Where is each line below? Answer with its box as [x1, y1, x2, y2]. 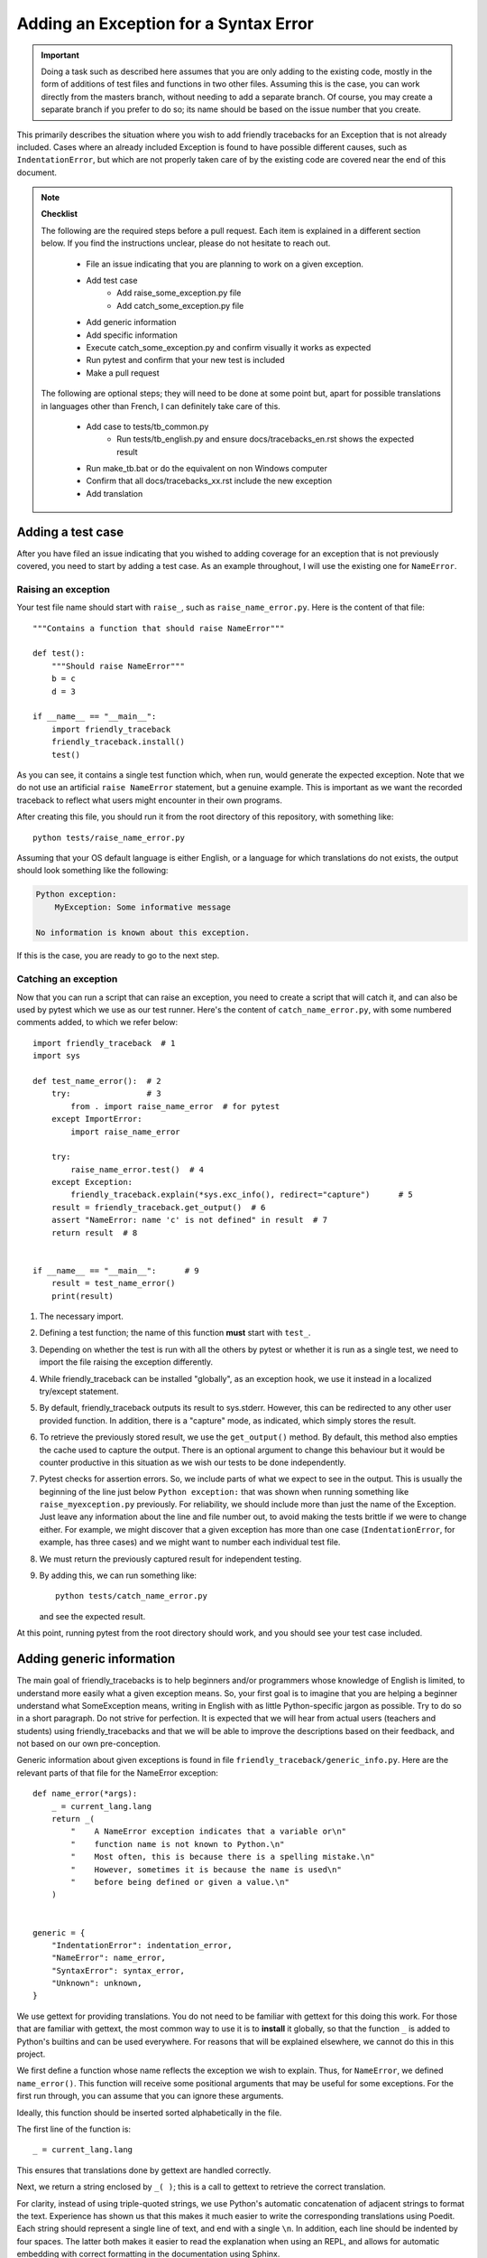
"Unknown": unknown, [51, 1978, 142, 1989]
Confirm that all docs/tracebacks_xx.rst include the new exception [86, 475, 333, 487]
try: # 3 [51, 1088, 161, 1099]
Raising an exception [16, 583, 111, 595]
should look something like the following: [16, 865, 169, 876]
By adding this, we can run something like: [39, 1570, 198, 1581]
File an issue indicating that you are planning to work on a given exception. [86, 258, 364, 269]
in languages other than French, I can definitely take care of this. [41, 400, 281, 411]
